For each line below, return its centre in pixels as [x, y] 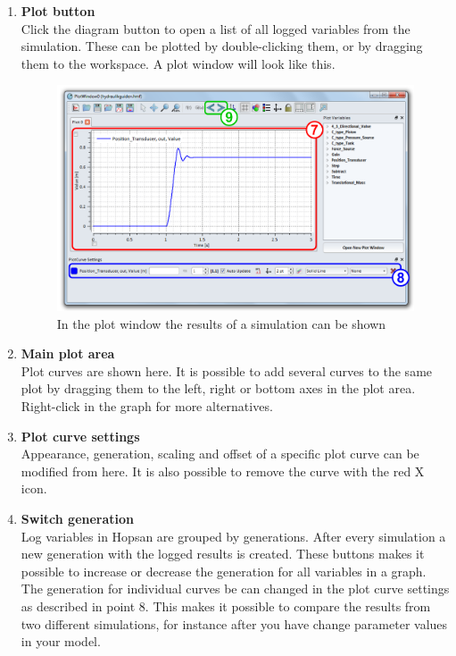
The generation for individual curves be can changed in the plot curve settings [235, 589]
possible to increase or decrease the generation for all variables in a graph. [224, 571]
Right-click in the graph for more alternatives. [147, 406]
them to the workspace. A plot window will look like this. [178, 63]
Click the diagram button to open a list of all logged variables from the [216, 28]
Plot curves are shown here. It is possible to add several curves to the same [227, 370]
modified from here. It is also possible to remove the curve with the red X [223, 471]
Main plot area [68, 353]
